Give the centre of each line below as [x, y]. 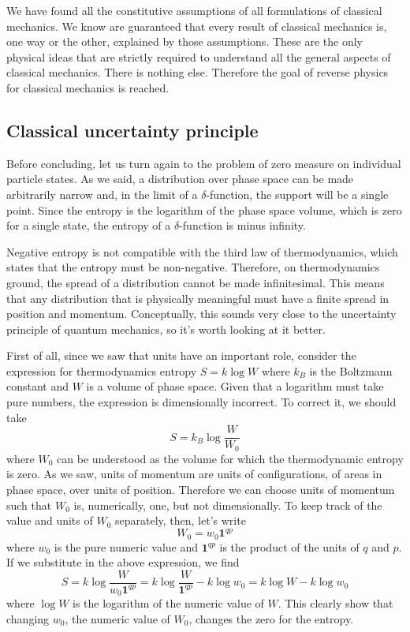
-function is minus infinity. [242, 225]
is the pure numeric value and [126, 546]
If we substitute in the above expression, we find [123, 562]
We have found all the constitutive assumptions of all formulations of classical [194, 10]
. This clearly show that [335, 603]
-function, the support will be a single [297, 194]
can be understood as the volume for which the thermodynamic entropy [230, 458]
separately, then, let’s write [180, 520]
